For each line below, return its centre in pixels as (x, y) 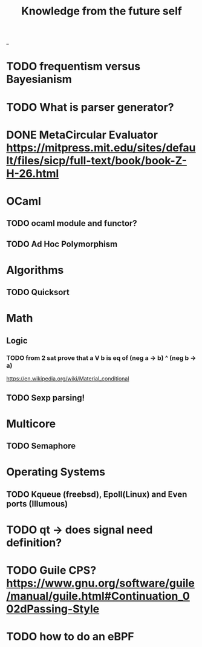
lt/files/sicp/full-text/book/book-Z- (97, 160)
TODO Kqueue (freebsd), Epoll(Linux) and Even (97, 494)
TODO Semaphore (41, 446)
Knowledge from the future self (102, 11)
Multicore (31, 424)
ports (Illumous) (37, 504)
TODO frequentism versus (73, 66)
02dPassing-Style (53, 609)
